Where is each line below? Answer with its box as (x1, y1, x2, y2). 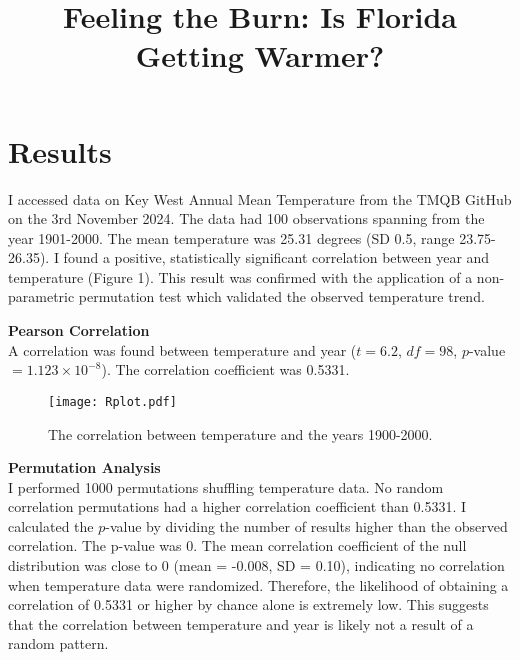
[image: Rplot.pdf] (48, 394, 177, 409)
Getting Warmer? (135, 35, 385, 76)
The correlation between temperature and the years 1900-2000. (48, 423, 433, 444)
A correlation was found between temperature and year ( (8, 339, 357, 360)
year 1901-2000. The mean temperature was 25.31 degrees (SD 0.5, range (8, 227, 455, 248)
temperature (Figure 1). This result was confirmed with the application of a (8, 266, 473, 287)
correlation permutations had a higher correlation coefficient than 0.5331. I (8, 496, 467, 517)
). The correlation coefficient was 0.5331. (101, 359, 350, 380)
